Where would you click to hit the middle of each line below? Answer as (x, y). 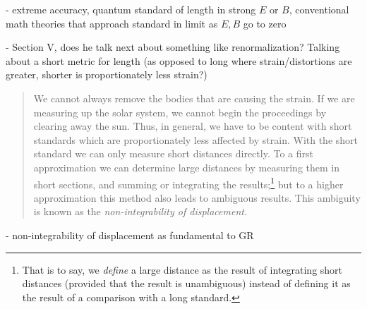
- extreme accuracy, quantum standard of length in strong (131, 9)
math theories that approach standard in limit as (112, 23)
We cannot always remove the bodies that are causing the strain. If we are (194, 98)
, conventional (319, 9)
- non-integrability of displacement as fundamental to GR (130, 235)
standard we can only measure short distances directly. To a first (173, 153)
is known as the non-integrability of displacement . (140, 211)
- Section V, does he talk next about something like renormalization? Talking (173, 47)
